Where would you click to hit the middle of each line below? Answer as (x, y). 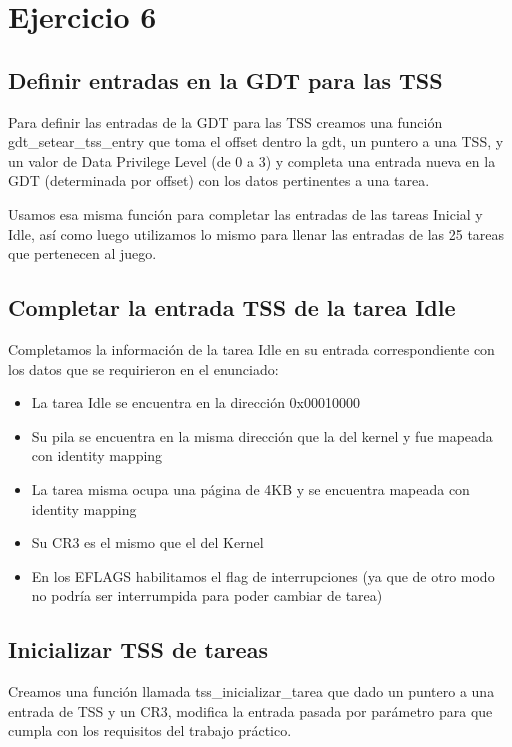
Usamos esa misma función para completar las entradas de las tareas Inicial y (245, 213)
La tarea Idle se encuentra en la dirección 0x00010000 (195, 402)
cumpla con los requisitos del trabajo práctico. (150, 730)
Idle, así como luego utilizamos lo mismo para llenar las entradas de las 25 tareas (256, 233)
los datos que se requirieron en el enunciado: (143, 368)
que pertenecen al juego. (82, 253)
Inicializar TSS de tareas (138, 649)
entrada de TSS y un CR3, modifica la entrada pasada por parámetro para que (250, 710)
